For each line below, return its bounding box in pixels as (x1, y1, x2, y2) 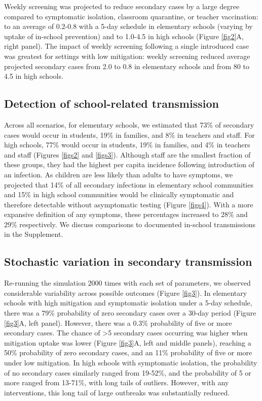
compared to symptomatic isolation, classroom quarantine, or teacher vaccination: (4, 11, 258, 21)
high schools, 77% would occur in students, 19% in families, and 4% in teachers (4, 139, 250, 150)
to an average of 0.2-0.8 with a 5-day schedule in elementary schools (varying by (4, 21, 253, 32)
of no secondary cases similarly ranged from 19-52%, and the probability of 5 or (4, 367, 251, 378)
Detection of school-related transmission (4, 96, 219, 111)
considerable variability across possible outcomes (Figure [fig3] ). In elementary (4, 287, 247, 298)
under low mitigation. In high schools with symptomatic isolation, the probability (4, 357, 257, 368)
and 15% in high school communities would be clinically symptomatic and (4, 189, 234, 200)
